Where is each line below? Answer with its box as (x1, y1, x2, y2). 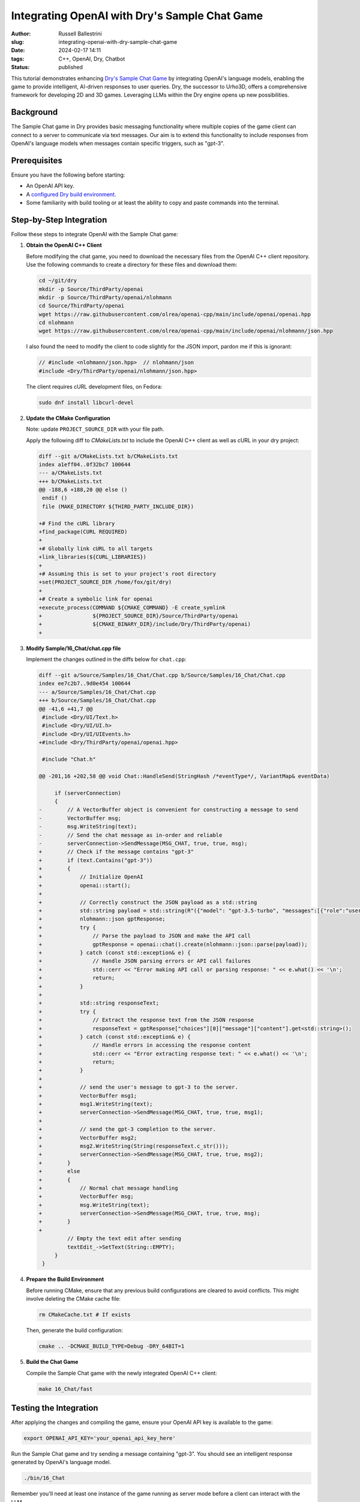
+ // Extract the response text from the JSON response (38, 1017, 254, 1024)
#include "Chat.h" (42, 756, 96, 762)
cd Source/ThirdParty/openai (38, 302, 125, 309)
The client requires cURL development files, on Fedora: (26, 383, 163, 390)
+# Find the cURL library (38, 520, 115, 527)
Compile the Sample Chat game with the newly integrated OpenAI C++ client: (26, 1369, 217, 1376)
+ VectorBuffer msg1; (38, 1092, 137, 1099)
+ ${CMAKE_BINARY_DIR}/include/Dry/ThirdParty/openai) (38, 621, 251, 628)
